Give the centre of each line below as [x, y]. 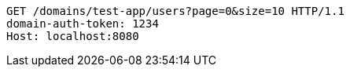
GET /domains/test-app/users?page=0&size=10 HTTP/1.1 [175, 11]
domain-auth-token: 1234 [83, 24]
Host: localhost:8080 [73, 36]
